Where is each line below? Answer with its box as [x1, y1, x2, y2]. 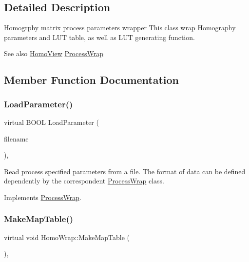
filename [4, 133, 29, 143]
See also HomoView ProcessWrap [4, 48, 103, 59]
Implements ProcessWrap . [4, 192, 81, 202]
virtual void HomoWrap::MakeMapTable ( [4, 232, 130, 242]
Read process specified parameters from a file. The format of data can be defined [4, 166, 246, 176]
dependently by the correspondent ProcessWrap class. [4, 176, 164, 186]
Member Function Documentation [4, 72, 179, 87]
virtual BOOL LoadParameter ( [4, 117, 99, 127]
